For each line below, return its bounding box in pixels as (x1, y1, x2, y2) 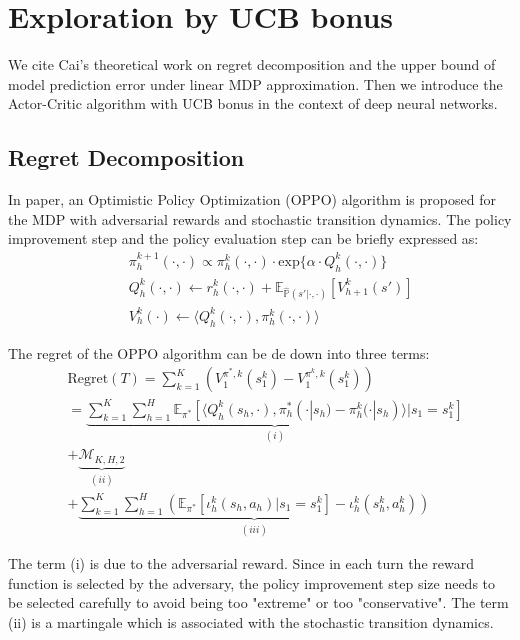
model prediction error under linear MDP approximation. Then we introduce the (8, 73, 503, 94)
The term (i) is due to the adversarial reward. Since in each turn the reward (8, 553, 474, 574)
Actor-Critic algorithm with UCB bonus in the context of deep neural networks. (8, 93, 498, 114)
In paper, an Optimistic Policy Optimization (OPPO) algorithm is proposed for (8, 189, 496, 210)
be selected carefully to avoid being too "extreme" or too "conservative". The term (8, 592, 509, 613)
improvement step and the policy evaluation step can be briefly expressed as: (8, 228, 479, 249)
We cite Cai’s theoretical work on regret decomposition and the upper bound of (8, 54, 496, 75)
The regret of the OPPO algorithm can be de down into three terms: (8, 342, 430, 363)
